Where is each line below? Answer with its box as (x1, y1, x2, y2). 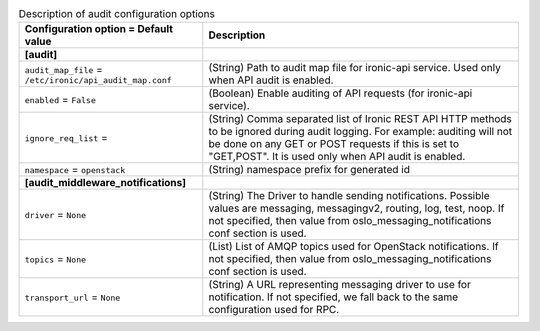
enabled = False (24, 93, 97, 107)
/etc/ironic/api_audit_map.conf (24, 75, 172, 85)
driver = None (24, 208, 87, 222)
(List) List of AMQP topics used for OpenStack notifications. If (208, 240, 499, 254)
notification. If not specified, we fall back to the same (208, 290, 459, 304)
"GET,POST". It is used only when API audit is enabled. (208, 150, 466, 164)
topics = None (24, 252, 87, 266)
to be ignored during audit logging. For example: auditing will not (208, 125, 513, 139)
